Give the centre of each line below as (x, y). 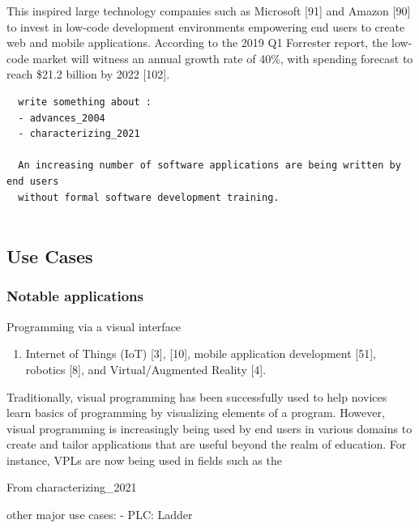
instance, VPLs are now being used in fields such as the (144, 460)
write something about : (85, 102)
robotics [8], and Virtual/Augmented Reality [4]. (146, 369)
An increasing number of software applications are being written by (209, 166)
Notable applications (75, 296)
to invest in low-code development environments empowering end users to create (206, 26)
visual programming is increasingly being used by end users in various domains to (209, 428)
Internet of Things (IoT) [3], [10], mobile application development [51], (201, 353)
